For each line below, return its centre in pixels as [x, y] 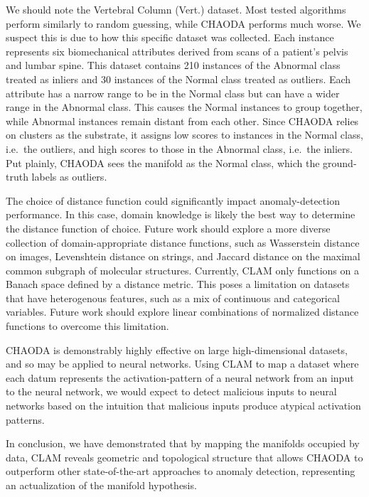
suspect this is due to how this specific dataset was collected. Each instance [170, 37]
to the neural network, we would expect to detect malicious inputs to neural [171, 391]
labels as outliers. [69, 177]
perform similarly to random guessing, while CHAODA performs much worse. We [183, 23]
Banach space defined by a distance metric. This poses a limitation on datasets [178, 284]
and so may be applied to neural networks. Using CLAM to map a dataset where [182, 364]
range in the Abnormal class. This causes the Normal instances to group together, [184, 107]
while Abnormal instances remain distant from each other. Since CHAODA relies [182, 121]
